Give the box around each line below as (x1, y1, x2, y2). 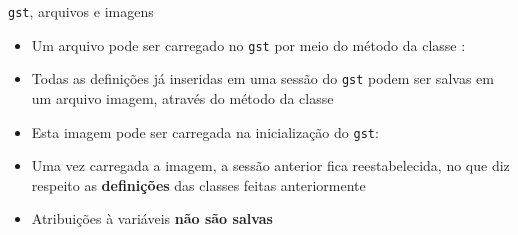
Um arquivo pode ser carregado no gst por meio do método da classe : (31, 34, 466, 55)
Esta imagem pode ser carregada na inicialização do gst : (31, 121, 379, 142)
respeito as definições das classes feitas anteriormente (31, 174, 366, 195)
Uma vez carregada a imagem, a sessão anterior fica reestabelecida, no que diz (31, 155, 510, 176)
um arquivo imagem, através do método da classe (31, 87, 334, 108)
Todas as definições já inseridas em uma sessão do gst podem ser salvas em (31, 68, 494, 89)
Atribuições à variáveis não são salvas (31, 208, 273, 229)
